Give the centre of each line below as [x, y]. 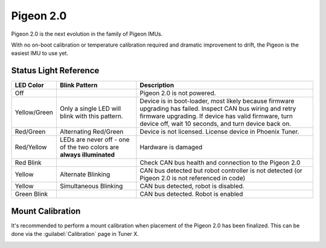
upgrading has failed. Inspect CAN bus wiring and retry [218, 109]
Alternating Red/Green [91, 132]
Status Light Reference [55, 70]
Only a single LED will [90, 109]
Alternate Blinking [85, 174]
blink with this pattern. [91, 116]
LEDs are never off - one [94, 140]
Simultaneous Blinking [91, 186]
